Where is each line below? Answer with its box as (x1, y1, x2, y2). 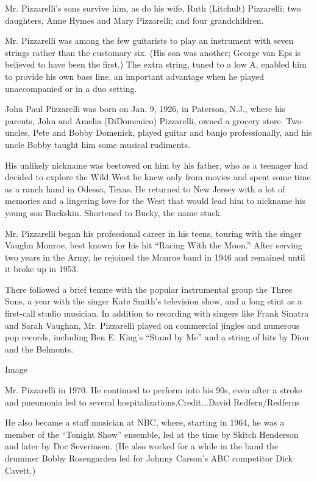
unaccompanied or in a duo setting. (5, 82, 137, 94)
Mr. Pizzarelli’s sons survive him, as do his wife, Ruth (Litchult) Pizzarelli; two (5, 2, 301, 14)
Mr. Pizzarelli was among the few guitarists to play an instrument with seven (5, 34, 294, 47)
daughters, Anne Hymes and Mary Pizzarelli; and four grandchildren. (5, 13, 264, 26)
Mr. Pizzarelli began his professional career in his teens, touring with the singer (5, 226, 302, 239)
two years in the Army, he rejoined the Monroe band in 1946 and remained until (5, 250, 305, 263)
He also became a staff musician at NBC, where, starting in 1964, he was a (5, 416, 285, 429)
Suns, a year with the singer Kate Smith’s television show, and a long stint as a (5, 295, 302, 307)
